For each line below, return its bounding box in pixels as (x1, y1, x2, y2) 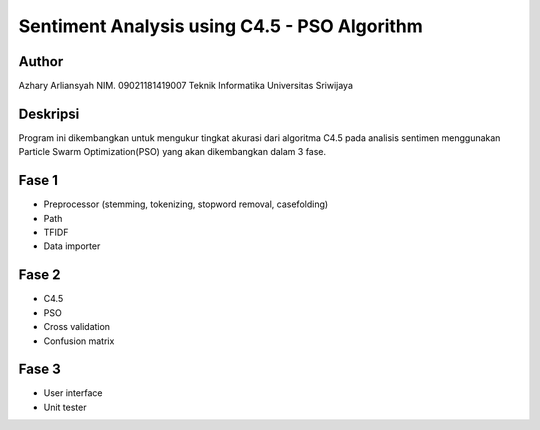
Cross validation (43, 321, 110, 333)
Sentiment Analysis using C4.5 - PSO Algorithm (18, 15, 424, 37)
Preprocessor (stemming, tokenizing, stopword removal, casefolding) (43, 198, 329, 210)
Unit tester (43, 401, 87, 413)
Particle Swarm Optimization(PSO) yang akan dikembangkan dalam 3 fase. (18, 146, 327, 158)
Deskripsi (18, 105, 80, 122)
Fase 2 (18, 266, 61, 284)
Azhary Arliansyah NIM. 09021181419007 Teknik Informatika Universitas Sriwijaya (18, 80, 354, 92)
